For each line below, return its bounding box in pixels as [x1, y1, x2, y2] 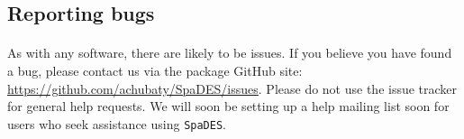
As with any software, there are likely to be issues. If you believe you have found [7, 43, 452, 62]
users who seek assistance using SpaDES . [7, 114, 226, 133]
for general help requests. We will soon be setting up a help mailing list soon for [7, 97, 450, 116]
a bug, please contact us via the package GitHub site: [7, 60, 303, 79]
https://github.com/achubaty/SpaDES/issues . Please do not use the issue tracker [7, 79, 458, 97]
